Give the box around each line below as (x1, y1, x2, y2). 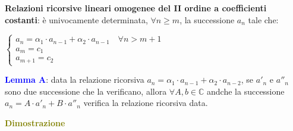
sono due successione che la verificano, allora (5, 85, 167, 97)
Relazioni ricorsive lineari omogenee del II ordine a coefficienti (5, 2, 267, 14)
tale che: (248, 13, 279, 26)
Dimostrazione (5, 116, 65, 129)
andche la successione (207, 85, 285, 97)
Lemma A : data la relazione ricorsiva (5, 73, 144, 86)
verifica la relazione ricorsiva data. (83, 96, 208, 109)
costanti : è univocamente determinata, (5, 13, 148, 26)
